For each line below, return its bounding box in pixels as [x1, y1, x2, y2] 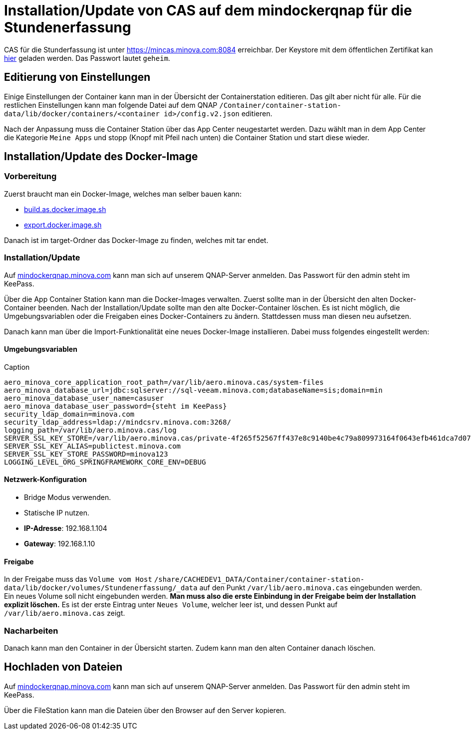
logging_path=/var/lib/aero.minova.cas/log [4, 426, 177, 434]
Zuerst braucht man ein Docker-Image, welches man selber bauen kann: [4, 189, 242, 198]
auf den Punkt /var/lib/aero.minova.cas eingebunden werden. [199, 583, 422, 592]
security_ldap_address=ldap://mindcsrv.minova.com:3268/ [4, 418, 232, 426]
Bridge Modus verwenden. [24, 493, 111, 501]
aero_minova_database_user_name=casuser [4, 394, 164, 402]
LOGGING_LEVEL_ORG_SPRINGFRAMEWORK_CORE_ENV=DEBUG [4, 458, 206, 466]
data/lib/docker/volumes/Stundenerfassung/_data [4, 584, 198, 592]
